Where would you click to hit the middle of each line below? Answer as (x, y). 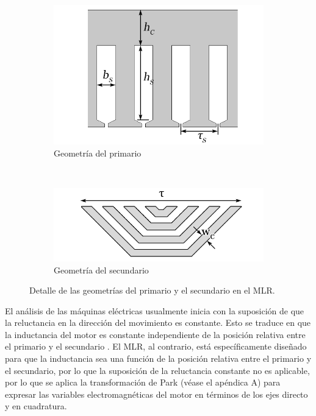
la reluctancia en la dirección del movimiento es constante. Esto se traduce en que (158, 323)
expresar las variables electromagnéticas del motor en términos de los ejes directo (156, 394)
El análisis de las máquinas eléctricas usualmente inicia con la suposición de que (155, 310)
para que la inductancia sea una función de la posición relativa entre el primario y (158, 358)
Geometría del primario (98, 153)
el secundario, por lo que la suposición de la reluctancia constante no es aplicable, (157, 370)
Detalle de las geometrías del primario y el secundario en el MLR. (152, 290)
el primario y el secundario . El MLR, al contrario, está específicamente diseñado (156, 346)
